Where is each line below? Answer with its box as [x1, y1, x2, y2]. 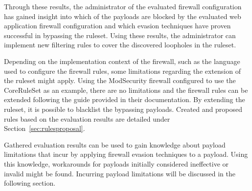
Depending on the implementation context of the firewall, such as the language [4, 56, 240, 66]
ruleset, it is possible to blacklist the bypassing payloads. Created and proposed [4, 104, 242, 114]
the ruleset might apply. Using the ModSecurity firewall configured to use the [4, 75, 236, 85]
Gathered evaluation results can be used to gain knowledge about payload [4, 139, 226, 149]
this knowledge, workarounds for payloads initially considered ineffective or [4, 158, 229, 169]
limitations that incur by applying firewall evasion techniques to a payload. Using [4, 149, 248, 159]
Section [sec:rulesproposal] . [4, 123, 85, 133]
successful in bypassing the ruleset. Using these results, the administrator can [4, 30, 236, 40]
